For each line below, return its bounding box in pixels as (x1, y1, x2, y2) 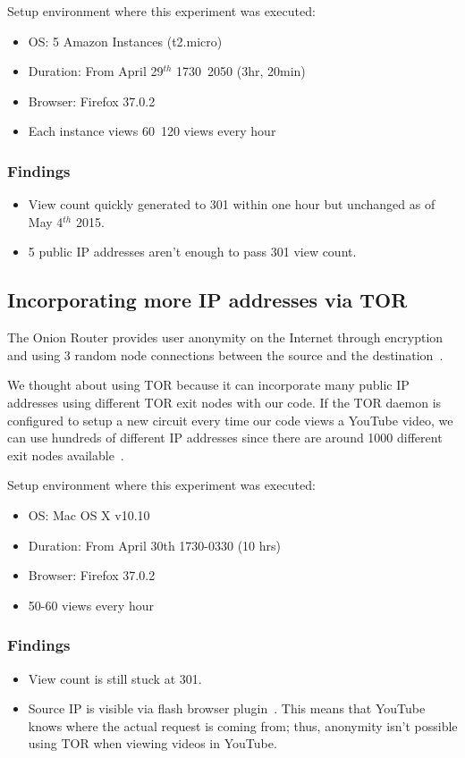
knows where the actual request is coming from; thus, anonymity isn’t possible (28, 716, 458, 735)
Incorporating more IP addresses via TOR (7, 286, 408, 314)
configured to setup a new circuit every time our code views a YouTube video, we (7, 410, 453, 429)
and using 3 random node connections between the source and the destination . (7, 345, 444, 364)
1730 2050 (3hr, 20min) (176, 62, 306, 80)
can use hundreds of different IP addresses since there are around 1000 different (7, 428, 443, 447)
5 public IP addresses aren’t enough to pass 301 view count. (28, 242, 357, 261)
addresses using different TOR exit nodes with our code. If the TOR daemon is (7, 392, 442, 411)
